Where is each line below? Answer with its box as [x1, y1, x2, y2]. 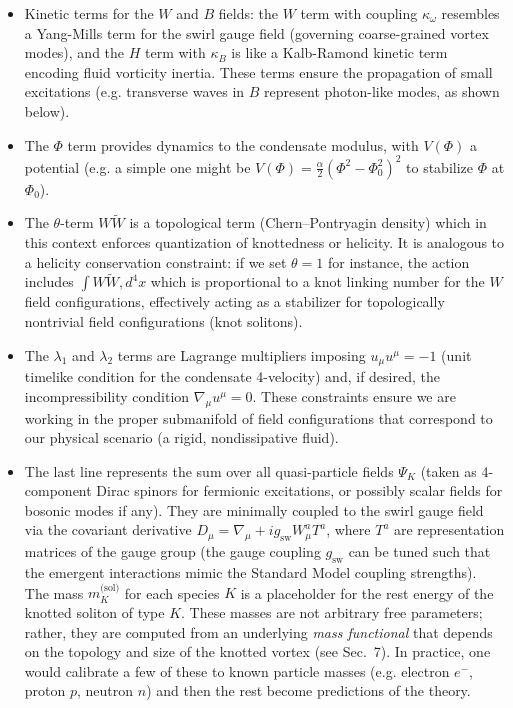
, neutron [77, 680, 134, 701]
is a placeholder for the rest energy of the [240, 582, 494, 603]
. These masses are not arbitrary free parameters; [181, 602, 483, 623]
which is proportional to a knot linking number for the [150, 271, 485, 292]
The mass [24, 582, 84, 603]
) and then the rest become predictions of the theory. [146, 680, 471, 701]
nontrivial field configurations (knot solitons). [24, 311, 303, 332]
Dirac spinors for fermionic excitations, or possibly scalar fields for [96, 480, 503, 501]
